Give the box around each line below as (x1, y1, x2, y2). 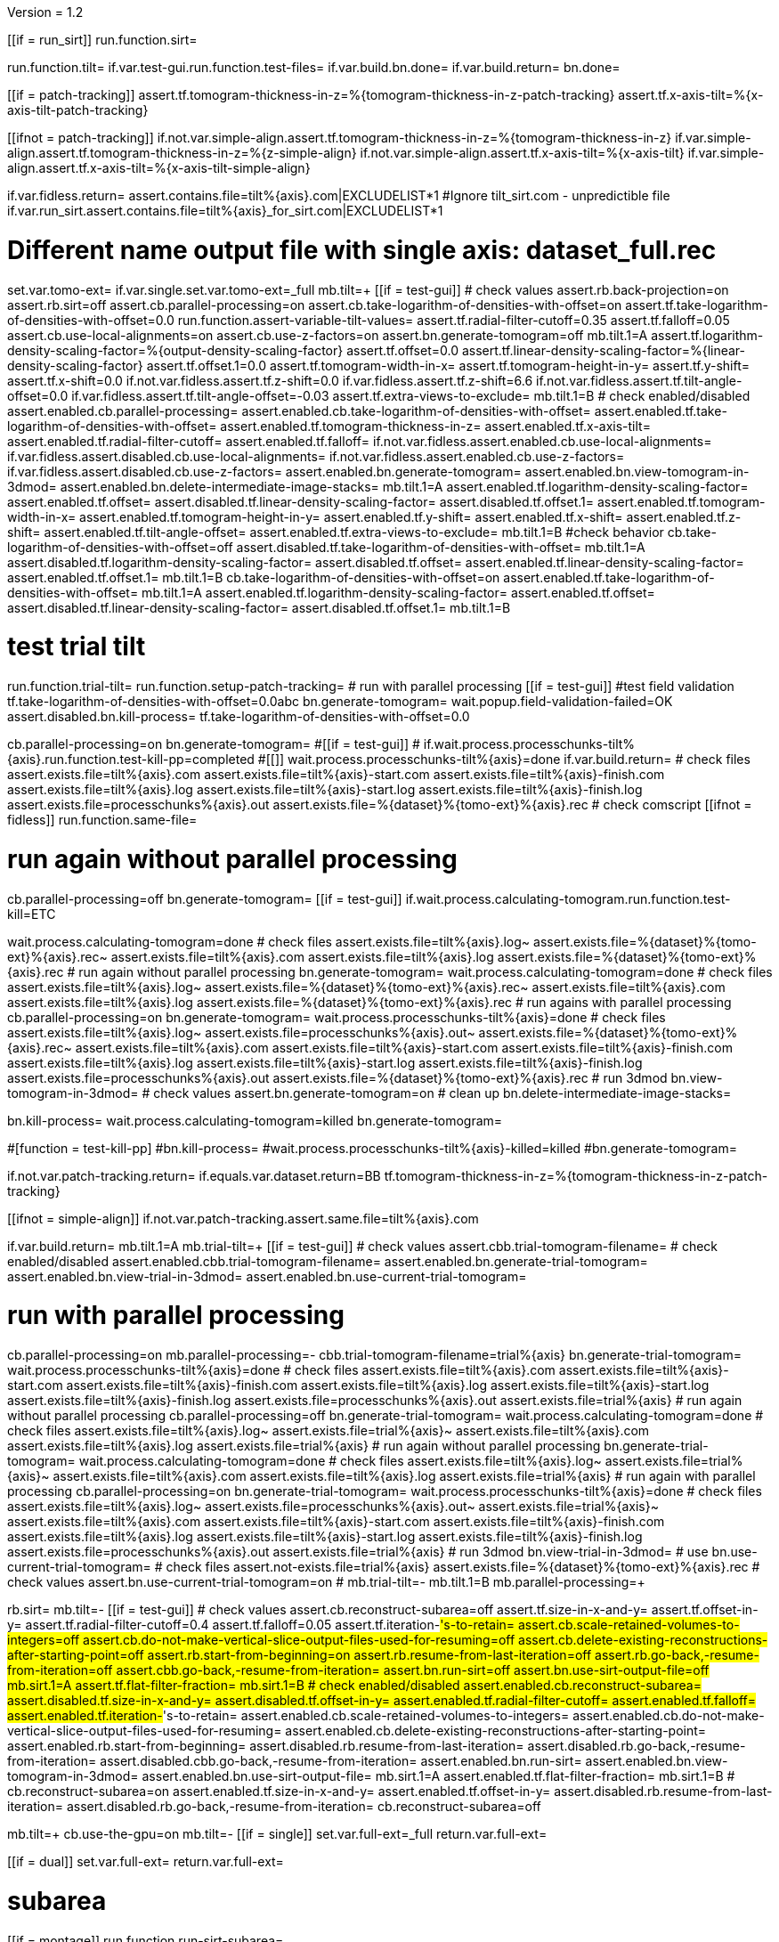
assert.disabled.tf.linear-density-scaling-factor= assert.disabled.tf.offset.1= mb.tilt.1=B (7, 599, 511, 615)
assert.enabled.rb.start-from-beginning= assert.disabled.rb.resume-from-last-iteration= (7, 1738, 524, 1753)
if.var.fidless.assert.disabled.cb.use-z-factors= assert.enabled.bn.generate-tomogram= (7, 463, 522, 479)
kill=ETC (7, 906, 56, 922)
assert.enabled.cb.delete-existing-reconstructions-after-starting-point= (285, 1723, 707, 1738)
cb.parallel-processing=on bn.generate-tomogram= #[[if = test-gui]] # (7, 736, 420, 752)
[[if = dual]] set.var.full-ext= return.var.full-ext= (7, 1854, 284, 1869)
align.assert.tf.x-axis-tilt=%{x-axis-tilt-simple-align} (7, 160, 311, 175)
